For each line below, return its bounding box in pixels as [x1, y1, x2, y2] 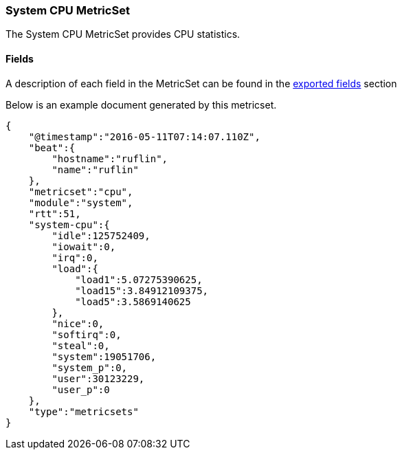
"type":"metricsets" [28, 406, 139, 417]
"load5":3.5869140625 [75, 296, 191, 307]
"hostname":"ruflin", [52, 153, 168, 164]
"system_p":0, [52, 362, 128, 373]
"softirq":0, [52, 329, 122, 340]
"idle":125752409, [52, 230, 150, 241]
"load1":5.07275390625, [75, 274, 203, 285]
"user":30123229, [52, 373, 145, 384]
